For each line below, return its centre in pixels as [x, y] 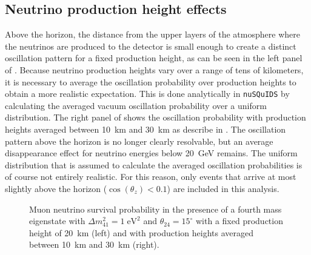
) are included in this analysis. [223, 188]
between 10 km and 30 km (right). [94, 244]
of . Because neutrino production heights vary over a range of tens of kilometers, [154, 69]
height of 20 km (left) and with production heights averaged [142, 232]
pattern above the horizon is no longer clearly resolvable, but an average [139, 141]
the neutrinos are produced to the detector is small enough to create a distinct [151, 46]
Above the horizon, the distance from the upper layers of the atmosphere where [152, 34]
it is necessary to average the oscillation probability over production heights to [151, 81]
